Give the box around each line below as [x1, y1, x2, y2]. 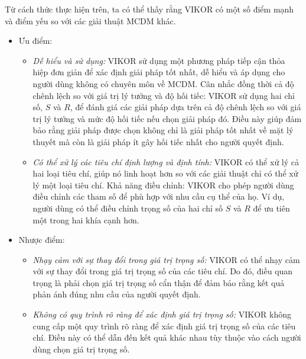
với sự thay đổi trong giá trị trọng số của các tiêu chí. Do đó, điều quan [32, 265, 293, 277]
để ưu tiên [253, 201, 290, 214]
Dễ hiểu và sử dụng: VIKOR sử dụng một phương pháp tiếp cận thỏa [32, 54, 285, 66]
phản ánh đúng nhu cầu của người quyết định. [32, 288, 201, 300]
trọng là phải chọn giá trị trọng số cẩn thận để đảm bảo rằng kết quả [32, 276, 285, 289]
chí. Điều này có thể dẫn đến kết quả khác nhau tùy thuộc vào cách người [32, 331, 301, 344]
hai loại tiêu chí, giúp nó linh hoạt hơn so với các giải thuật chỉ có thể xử [32, 167, 298, 179]
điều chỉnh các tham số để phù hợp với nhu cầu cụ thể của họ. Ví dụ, [32, 190, 285, 203]
